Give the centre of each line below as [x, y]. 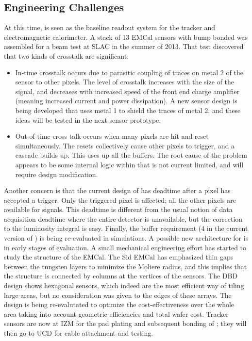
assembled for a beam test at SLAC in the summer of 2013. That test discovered [124, 46]
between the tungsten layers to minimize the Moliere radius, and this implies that [126, 266]
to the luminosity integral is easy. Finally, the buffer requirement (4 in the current [126, 228]
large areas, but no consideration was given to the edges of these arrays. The [118, 295]
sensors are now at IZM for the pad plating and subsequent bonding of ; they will [125, 323]
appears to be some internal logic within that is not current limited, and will [129, 164]
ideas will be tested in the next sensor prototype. [88, 120]
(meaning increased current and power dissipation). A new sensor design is [126, 101]
